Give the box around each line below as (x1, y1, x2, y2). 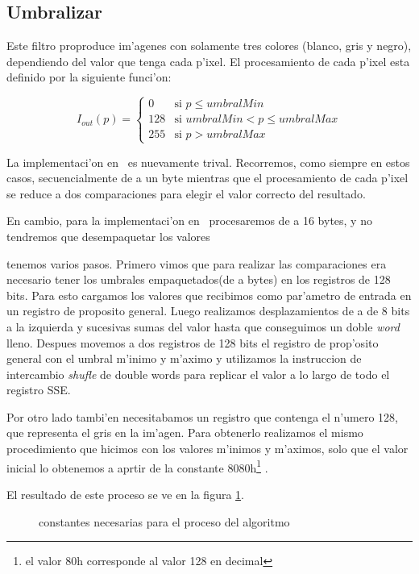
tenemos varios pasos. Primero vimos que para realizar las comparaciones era (6, 255, 387, 272)
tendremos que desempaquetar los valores (6, 227, 210, 244)
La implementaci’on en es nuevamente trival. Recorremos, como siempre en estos (6, 153, 410, 170)
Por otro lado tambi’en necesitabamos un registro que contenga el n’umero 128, (6, 408, 398, 425)
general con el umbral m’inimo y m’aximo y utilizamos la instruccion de (6, 350, 362, 367)
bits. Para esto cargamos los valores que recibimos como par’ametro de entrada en (6, 286, 412, 303)
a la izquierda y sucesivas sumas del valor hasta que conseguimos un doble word (6, 318, 400, 335)
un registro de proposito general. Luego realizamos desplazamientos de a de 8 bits (6, 302, 410, 319)
